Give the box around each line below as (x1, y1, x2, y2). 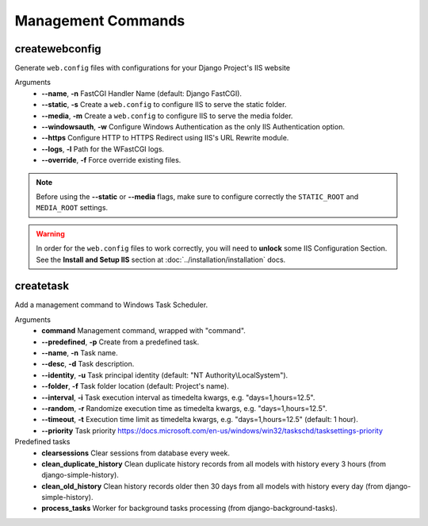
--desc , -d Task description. (41, 359, 135, 369)
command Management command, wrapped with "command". (41, 326, 246, 336)
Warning (36, 228, 65, 238)
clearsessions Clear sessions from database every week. (41, 448, 230, 458)
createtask (14, 279, 70, 293)
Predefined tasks (14, 437, 71, 447)
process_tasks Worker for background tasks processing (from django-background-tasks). (41, 504, 338, 513)
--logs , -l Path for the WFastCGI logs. (41, 144, 165, 154)
